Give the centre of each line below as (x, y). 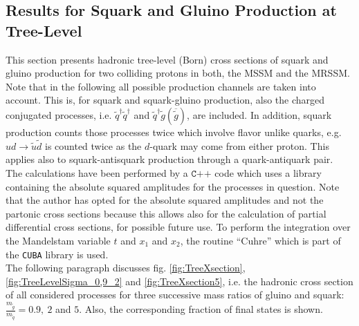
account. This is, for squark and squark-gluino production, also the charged (165, 100)
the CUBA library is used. (57, 254)
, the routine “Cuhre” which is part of (260, 240)
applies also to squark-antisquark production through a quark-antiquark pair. (169, 159)
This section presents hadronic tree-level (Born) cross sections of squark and (167, 59)
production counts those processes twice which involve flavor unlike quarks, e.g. (174, 132)
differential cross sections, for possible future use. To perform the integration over (178, 227)
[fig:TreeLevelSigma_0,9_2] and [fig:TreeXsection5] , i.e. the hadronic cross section (179, 281)
